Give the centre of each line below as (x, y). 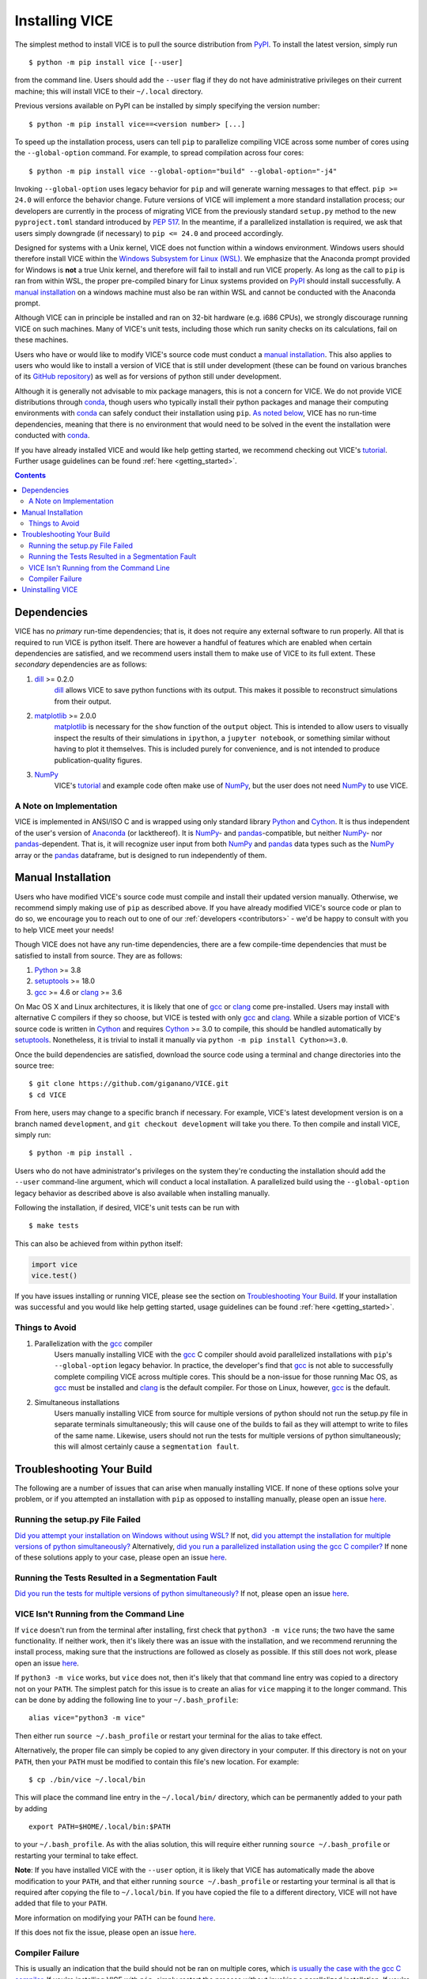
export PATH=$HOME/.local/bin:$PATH (100, 1827)
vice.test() (55, 1276)
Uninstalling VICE (50, 590)
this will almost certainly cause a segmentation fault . (147, 1447)
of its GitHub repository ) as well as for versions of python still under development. (148, 377)
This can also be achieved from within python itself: (99, 1244)
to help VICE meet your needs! (64, 929)
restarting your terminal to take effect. (76, 1856)
